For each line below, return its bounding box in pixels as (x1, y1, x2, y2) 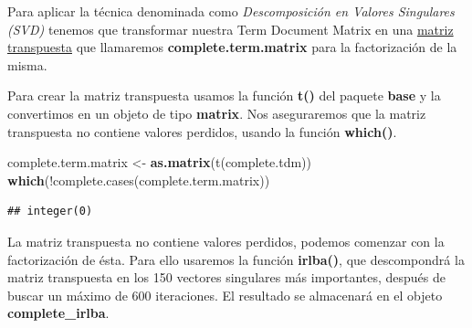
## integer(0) (7, 205, 93, 218)
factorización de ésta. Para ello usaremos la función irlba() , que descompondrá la (7, 249, 465, 269)
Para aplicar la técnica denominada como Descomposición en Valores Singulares (7, 2, 455, 20)
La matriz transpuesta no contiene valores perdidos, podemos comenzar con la (7, 231, 445, 250)
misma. (7, 55, 47, 74)
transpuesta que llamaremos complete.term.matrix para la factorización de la (7, 37, 457, 57)
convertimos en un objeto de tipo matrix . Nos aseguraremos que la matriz (7, 103, 426, 122)
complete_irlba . (7, 303, 110, 323)
